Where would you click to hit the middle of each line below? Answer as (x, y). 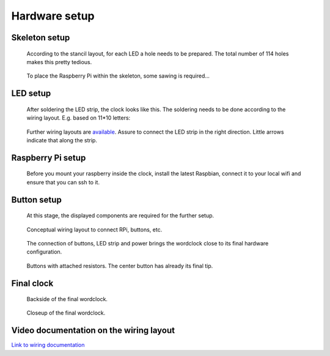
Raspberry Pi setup (49, 158)
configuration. (44, 252)
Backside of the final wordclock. (67, 299)
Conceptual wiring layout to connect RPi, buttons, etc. (94, 230)
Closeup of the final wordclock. (66, 313)
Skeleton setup (41, 38)
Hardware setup (53, 16)
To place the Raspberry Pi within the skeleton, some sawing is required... (118, 76)
